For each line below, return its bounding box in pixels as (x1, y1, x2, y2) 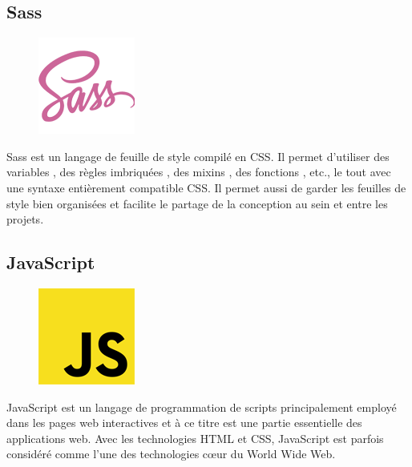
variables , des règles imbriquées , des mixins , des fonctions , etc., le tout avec (6, 163, 391, 180)
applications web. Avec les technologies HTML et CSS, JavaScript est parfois (6, 429, 384, 446)
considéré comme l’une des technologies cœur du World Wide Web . (6, 445, 336, 462)
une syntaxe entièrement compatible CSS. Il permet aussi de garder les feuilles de (6, 179, 406, 195)
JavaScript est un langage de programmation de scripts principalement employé (6, 398, 397, 415)
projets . (6, 211, 44, 227)
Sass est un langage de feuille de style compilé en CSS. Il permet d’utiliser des (6, 147, 390, 164)
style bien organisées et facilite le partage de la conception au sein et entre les (6, 195, 388, 211)
